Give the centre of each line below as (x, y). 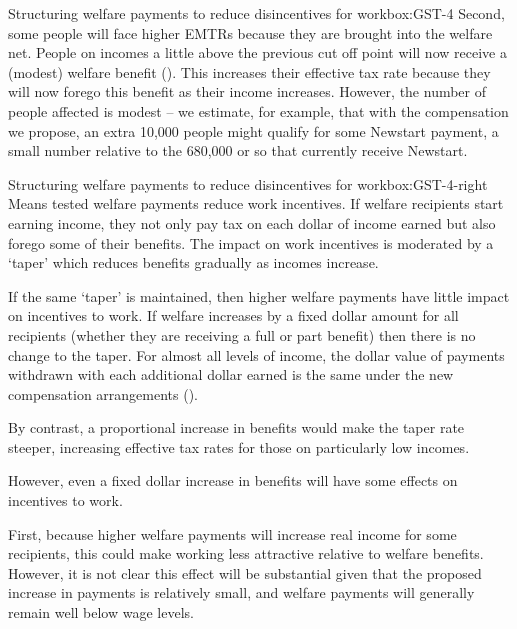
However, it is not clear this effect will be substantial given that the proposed (245, 572)
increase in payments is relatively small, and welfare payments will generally (241, 592)
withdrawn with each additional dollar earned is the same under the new (231, 374)
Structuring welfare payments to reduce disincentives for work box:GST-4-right (248, 183)
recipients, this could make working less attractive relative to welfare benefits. (246, 553)
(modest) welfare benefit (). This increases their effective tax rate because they (249, 71)
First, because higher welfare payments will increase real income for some (232, 533)
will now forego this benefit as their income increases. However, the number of (247, 91)
